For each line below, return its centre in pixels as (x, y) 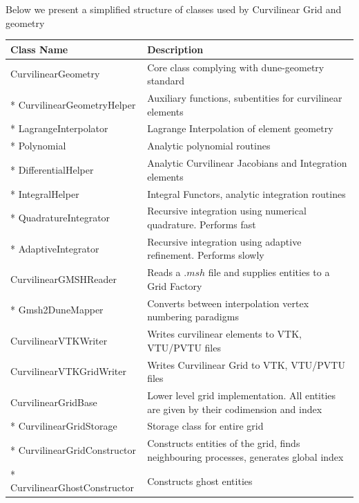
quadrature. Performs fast (202, 224)
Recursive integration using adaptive (224, 241)
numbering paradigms (193, 317)
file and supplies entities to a (269, 272)
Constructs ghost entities (200, 481)
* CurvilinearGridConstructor (74, 450)
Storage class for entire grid (205, 426)
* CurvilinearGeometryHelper (73, 104)
